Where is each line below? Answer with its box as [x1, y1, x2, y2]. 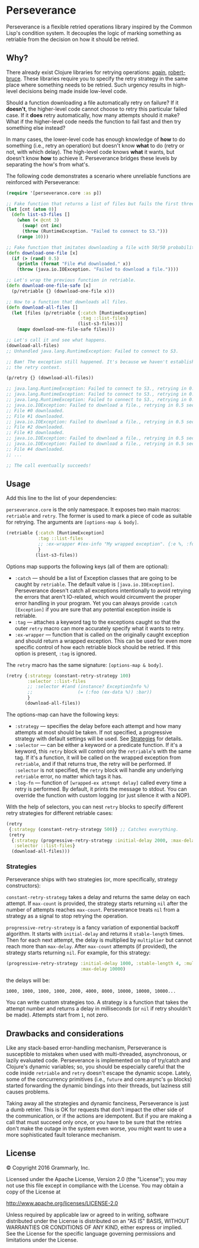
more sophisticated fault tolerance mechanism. [6, 1131, 121, 1138]
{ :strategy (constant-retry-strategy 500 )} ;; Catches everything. [8, 826, 179, 832]
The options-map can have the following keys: [6, 711, 120, 718]
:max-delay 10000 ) [80, 966, 126, 972]
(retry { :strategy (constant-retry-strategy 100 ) [6, 673, 131, 679]
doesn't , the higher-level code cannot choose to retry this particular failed [6, 105, 188, 113]
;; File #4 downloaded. [6, 446, 65, 452]
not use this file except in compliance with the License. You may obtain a [6, 1182, 184, 1189]
